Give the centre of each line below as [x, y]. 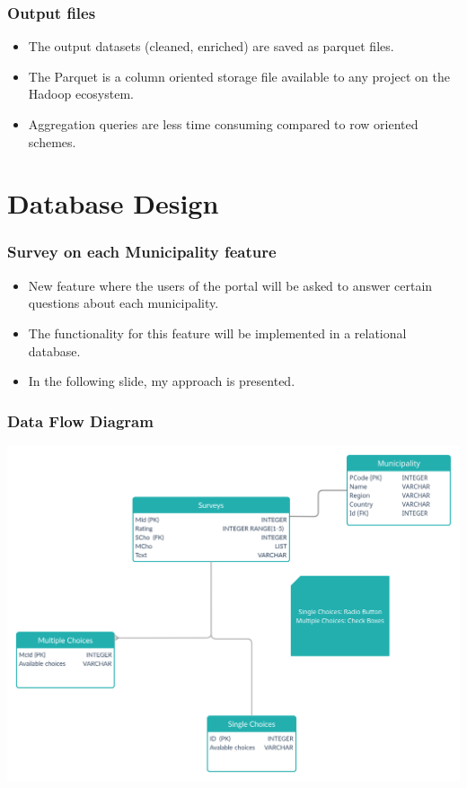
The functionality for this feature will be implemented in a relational [217, 333]
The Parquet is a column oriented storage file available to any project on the [239, 76]
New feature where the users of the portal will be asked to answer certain [230, 285]
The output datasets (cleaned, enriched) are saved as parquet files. [211, 46]
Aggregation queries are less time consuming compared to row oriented [223, 124]
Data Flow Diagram [80, 420]
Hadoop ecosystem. [81, 94]
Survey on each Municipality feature [142, 252]
